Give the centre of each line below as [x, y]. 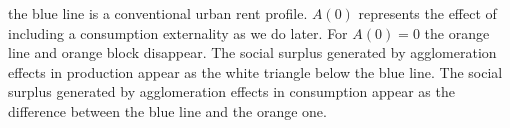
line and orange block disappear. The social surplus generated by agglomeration [252, 52]
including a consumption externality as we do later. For [178, 32]
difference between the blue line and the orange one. [167, 110]
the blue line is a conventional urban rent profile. [158, 13]
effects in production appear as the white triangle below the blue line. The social [255, 71]
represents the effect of [427, 13]
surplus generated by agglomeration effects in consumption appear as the [231, 91]
